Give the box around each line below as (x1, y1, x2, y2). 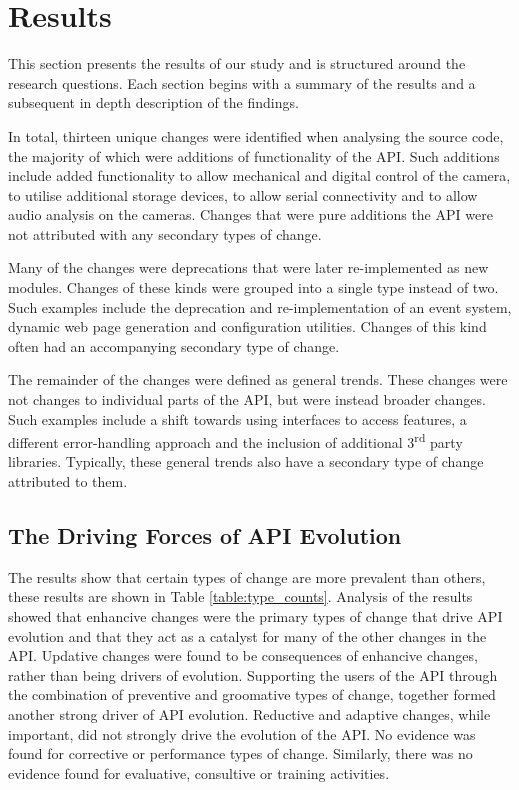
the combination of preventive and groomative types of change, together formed (8, 684, 496, 705)
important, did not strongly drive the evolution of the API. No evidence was (8, 723, 476, 744)
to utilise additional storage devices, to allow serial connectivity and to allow (8, 184, 478, 205)
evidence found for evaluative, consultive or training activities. (8, 762, 390, 783)
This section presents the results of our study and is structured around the (8, 53, 466, 74)
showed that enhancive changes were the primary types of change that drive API (8, 606, 503, 627)
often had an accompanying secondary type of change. (8, 335, 340, 356)
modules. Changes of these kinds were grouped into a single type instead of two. (8, 277, 499, 298)
